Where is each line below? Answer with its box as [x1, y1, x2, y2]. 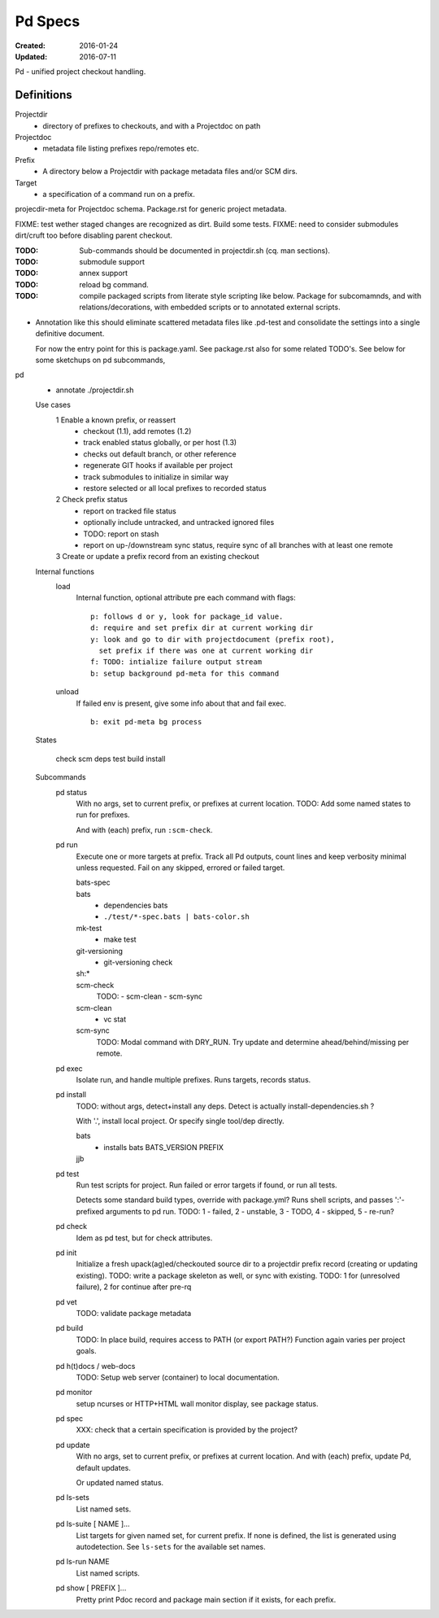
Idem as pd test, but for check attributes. [76, 1233, 213, 1243]
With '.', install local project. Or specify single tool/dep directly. [76, 1116, 285, 1126]
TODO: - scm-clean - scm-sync [96, 991, 203, 1001]
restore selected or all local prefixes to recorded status [83, 483, 267, 492]
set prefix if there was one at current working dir [98, 646, 314, 655]
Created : [15, 41, 46, 50]
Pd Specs [15, 12, 80, 30]
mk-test [76, 923, 102, 933]
